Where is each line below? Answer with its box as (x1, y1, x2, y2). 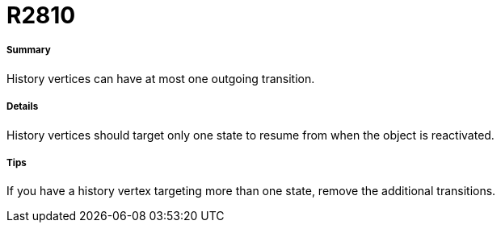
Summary (6, 44, 51, 56)
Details (6, 101, 39, 113)
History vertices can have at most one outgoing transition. (6, 71, 315, 85)
